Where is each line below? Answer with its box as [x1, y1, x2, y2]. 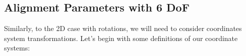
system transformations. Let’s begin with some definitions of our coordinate [4, 32, 238, 43]
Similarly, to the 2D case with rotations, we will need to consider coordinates [4, 23, 242, 33]
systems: [4, 42, 30, 53]
